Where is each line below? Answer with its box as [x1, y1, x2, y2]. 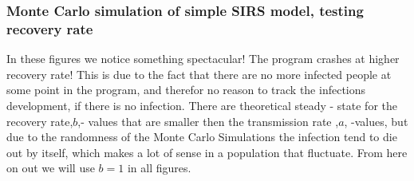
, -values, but [344, 112, 408, 129]
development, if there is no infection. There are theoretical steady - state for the [6, 96, 397, 113]
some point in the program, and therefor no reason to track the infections [6, 81, 366, 98]
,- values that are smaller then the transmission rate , [77, 112, 339, 129]
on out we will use [6, 159, 95, 176]
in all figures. [127, 159, 191, 176]
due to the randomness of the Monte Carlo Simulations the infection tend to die [6, 128, 397, 145]
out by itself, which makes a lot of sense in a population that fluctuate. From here [6, 144, 408, 160]
